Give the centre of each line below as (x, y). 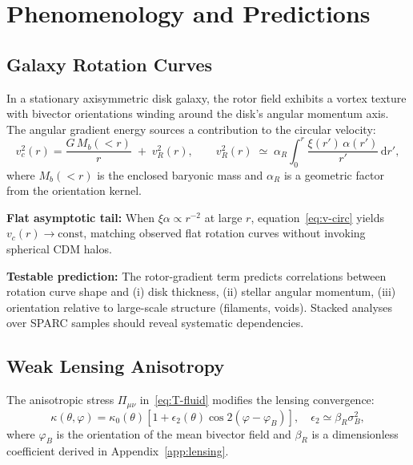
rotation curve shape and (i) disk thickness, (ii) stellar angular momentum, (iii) (201, 291)
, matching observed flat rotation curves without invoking (225, 233)
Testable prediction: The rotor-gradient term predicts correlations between (196, 275)
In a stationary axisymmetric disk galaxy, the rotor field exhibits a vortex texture (206, 97)
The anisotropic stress (60, 400)
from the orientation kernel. (74, 190)
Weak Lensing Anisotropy (116, 366)
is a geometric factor (334, 174)
